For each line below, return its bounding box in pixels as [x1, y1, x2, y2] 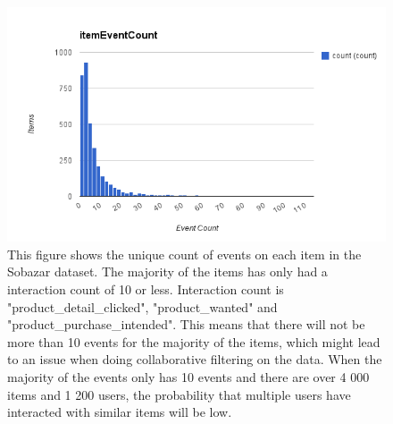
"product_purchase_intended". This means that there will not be [7, 315, 365, 334]
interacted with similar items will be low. [7, 403, 232, 421]
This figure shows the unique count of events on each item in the [7, 244, 362, 263]
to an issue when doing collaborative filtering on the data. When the [7, 350, 382, 369]
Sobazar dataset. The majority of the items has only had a [7, 262, 328, 281]
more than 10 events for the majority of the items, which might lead [7, 332, 380, 351]
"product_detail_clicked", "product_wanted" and [7, 297, 278, 316]
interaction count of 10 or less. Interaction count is [7, 279, 284, 298]
